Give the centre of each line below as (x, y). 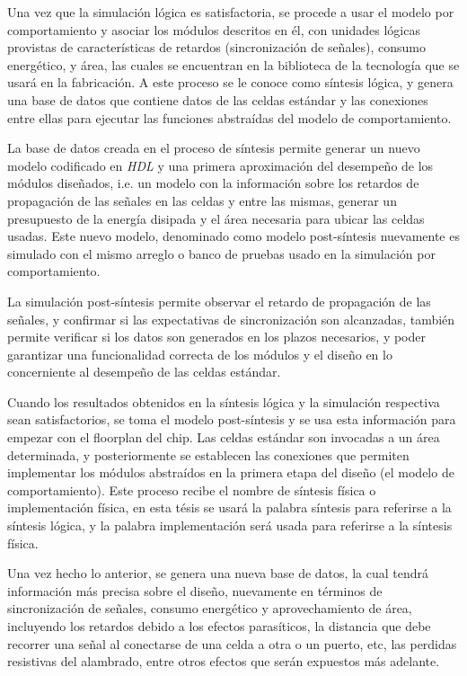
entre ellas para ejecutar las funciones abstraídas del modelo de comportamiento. (229, 117)
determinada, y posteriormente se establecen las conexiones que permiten (208, 454)
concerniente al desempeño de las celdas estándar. (144, 372)
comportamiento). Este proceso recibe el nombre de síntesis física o (192, 489)
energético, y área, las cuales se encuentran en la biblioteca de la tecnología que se (233, 64)
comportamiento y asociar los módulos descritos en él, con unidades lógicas (214, 29)
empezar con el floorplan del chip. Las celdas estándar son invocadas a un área (224, 437)
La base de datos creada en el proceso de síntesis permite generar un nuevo (214, 148)
